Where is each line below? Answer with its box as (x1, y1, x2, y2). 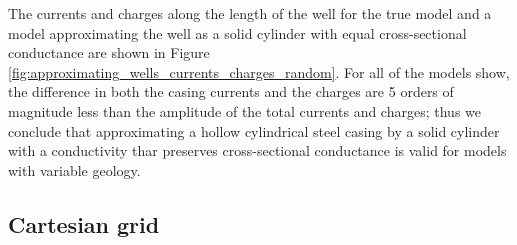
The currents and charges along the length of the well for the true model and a (8, 3, 492, 23)
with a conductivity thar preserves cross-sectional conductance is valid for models (8, 140, 507, 161)
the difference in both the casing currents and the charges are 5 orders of (8, 81, 454, 102)
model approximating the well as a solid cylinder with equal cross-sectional (8, 22, 467, 43)
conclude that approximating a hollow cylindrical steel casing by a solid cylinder (8, 120, 500, 141)
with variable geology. (8, 159, 141, 180)
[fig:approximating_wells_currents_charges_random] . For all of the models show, (8, 61, 510, 82)
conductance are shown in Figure (8, 42, 210, 63)
